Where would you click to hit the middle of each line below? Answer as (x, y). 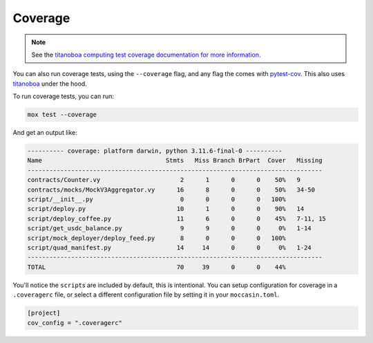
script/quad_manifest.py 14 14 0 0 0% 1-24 (170, 248)
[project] (44, 313)
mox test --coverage (62, 115)
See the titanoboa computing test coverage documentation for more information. (146, 55)
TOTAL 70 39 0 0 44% (157, 267)
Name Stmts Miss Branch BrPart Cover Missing (175, 160)
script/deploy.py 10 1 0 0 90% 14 (166, 209)
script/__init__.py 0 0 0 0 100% (157, 200)
